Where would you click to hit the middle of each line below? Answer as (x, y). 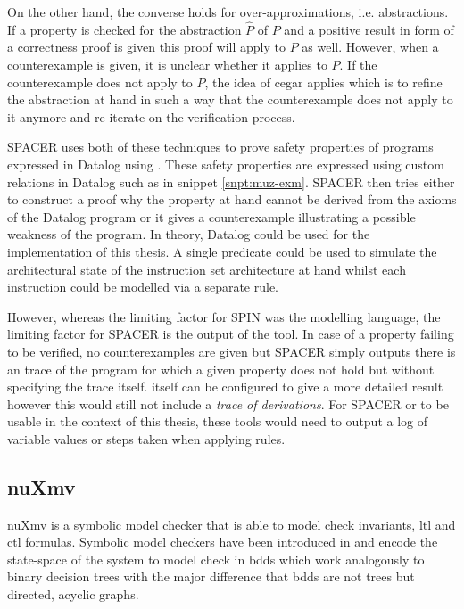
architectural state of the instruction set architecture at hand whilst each (207, 269)
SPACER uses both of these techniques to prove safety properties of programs (220, 147)
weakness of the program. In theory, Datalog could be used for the (189, 234)
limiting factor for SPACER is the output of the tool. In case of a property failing (231, 334)
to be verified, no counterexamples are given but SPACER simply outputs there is (232, 351)
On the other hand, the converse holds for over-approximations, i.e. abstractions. (228, 12)
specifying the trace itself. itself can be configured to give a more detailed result (225, 387)
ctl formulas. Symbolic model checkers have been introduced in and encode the (223, 542)
